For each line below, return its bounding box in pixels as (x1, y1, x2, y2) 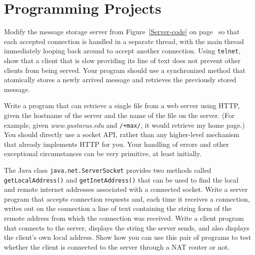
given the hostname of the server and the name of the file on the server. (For (4, 110, 235, 120)
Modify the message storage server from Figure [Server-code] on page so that (4, 26, 240, 37)
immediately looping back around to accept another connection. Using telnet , (4, 46, 241, 56)
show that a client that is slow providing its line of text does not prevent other (4, 55, 241, 65)
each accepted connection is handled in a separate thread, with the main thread (4, 36, 244, 46)
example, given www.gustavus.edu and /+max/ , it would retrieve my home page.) (4, 119, 245, 130)
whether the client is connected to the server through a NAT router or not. (4, 241, 230, 252)
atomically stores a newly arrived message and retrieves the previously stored (4, 74, 236, 85)
